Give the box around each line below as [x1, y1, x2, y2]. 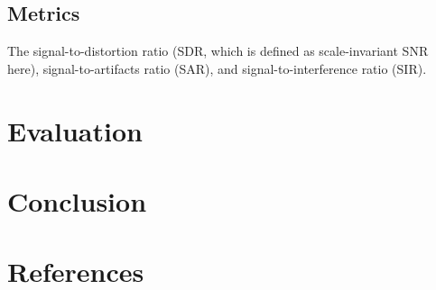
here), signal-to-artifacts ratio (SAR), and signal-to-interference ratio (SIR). [7, 59, 427, 77]
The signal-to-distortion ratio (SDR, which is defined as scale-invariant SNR [7, 41, 429, 60]
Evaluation [7, 112, 143, 149]
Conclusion [7, 182, 147, 219]
